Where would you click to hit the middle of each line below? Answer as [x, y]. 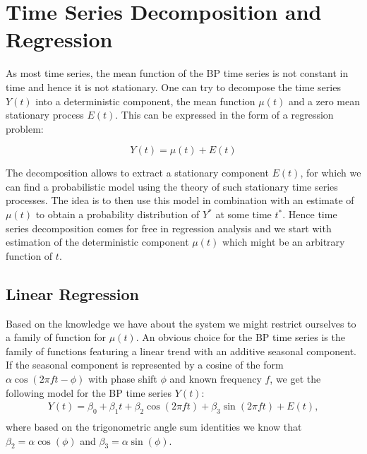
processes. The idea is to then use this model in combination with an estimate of [180, 200]
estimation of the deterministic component [97, 242]
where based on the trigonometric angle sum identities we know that [154, 427]
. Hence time [310, 214]
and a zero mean [324, 101]
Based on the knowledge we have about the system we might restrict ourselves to [181, 323]
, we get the [295, 379]
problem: [25, 128]
